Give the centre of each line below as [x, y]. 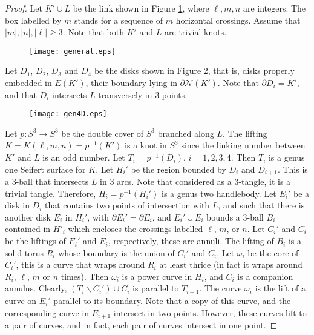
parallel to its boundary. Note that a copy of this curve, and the [172, 300]
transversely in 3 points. [143, 94]
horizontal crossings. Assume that [238, 20]
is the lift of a [280, 288]
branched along [186, 133]
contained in [28, 229]
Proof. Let [24, 8]
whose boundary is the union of [116, 252]
